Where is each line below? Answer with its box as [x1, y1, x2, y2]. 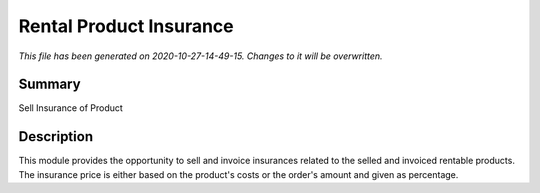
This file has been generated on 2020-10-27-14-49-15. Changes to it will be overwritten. [18, 50, 384, 62]
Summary [18, 76, 81, 93]
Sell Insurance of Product [18, 102, 124, 114]
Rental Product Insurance [18, 15, 234, 37]
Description [18, 128, 94, 145]
